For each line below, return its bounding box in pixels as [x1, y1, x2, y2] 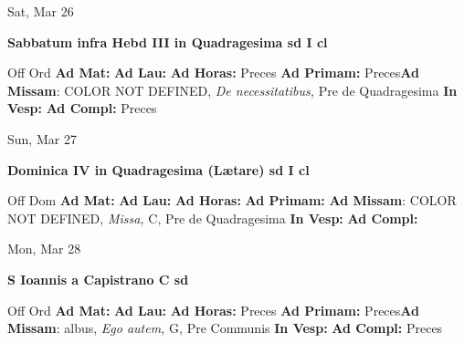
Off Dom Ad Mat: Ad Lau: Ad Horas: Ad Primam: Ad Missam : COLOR [7, 191, 457, 210]
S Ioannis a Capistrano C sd [7, 269, 189, 288]
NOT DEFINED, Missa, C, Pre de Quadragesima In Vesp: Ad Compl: [7, 208, 418, 227]
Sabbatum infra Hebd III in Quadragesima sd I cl [7, 32, 328, 51]
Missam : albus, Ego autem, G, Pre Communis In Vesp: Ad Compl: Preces [7, 318, 443, 338]
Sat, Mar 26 [7, 2, 74, 20]
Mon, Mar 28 [7, 239, 81, 258]
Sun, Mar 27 [7, 129, 77, 148]
